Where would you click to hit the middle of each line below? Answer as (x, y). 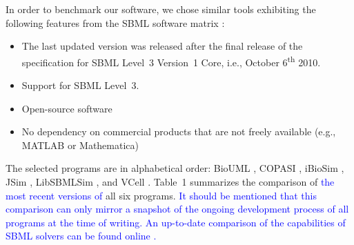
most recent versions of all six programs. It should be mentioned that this (161, 195)
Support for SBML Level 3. (80, 85)
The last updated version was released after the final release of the (162, 46)
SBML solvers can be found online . (81, 236)
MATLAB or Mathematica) (80, 145)
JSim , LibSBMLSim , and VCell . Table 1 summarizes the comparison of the (170, 182)
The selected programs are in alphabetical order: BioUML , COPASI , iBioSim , (175, 168)
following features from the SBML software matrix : (115, 22)
